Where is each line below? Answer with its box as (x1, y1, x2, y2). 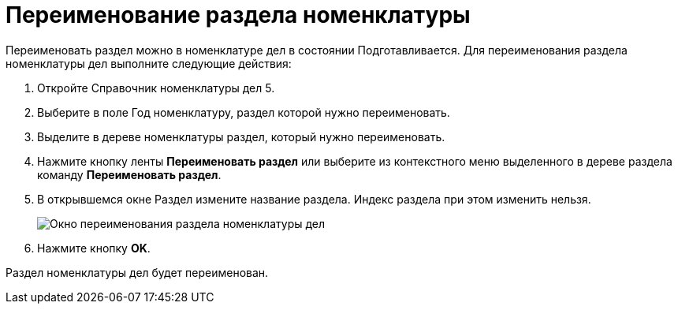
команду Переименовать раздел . (37, 167, 222, 181)
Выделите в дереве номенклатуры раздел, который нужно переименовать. (37, 129, 445, 144)
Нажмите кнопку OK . (37, 241, 151, 255)
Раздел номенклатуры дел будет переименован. (6, 265, 269, 279)
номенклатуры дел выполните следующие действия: (6, 56, 292, 70)
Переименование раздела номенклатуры (6, 2, 471, 28)
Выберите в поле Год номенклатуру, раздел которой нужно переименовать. (37, 105, 450, 119)
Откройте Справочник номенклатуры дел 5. (37, 80, 275, 95)
